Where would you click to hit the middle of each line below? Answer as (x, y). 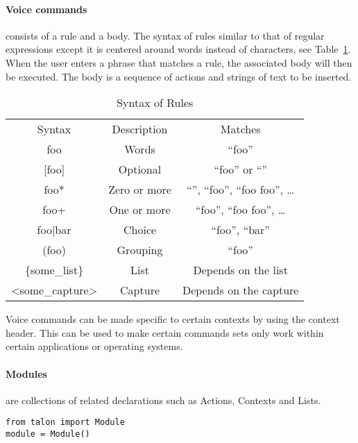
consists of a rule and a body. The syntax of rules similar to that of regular (165, 35)
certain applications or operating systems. (94, 346)
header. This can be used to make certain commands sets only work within (165, 332)
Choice (140, 230)
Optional (140, 169)
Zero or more (140, 190)
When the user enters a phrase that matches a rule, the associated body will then (179, 62)
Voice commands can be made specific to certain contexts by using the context (173, 319)
